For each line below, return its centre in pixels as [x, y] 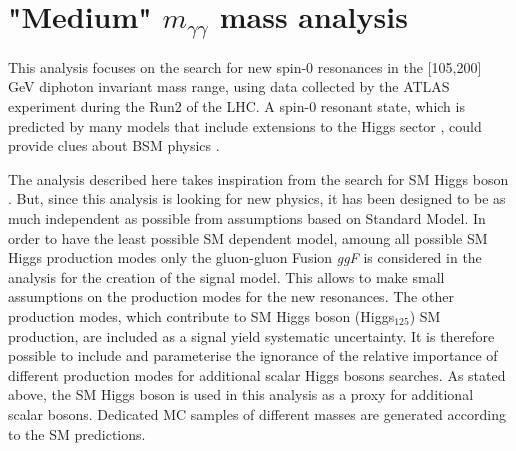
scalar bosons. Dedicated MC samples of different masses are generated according [257, 413]
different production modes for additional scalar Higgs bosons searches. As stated [257, 374]
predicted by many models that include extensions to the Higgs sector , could [245, 125]
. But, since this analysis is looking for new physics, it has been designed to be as [257, 198]
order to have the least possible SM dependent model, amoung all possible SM [248, 237]
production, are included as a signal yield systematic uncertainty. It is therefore [251, 335]
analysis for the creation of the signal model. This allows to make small [226, 276]
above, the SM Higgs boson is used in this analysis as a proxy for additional [241, 394]
